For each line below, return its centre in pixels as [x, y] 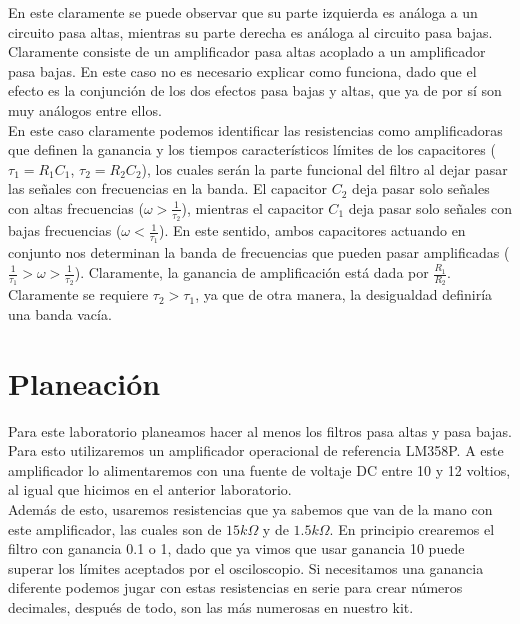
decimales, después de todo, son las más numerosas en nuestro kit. [211, 606]
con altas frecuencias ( [76, 207]
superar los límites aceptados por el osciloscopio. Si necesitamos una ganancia [246, 567]
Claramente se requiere [78, 294]
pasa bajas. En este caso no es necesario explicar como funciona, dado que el [242, 70]
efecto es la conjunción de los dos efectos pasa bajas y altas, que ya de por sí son [255, 90]
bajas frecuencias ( [65, 230]
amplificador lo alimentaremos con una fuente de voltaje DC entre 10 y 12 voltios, [259, 469]
